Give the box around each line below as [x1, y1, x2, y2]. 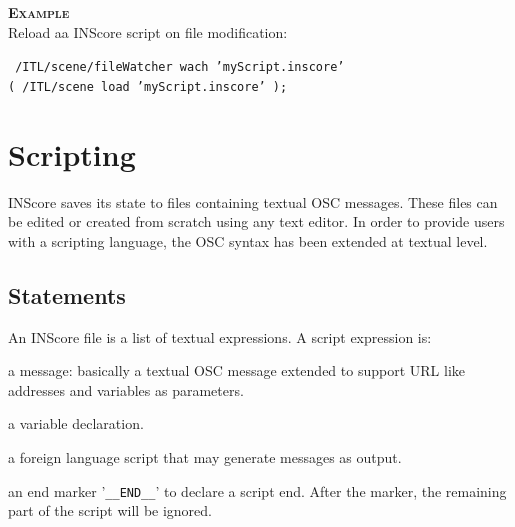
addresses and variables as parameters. [8, 379, 244, 400]
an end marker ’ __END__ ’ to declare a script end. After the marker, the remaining [8, 480, 507, 501]
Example [8, 2, 70, 22]
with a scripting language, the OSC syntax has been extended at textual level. [8, 230, 488, 251]
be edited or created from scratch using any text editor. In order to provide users [8, 211, 505, 232]
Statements [8, 279, 126, 310]
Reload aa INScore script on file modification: [8, 21, 288, 42]
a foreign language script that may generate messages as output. [8, 446, 402, 467]
